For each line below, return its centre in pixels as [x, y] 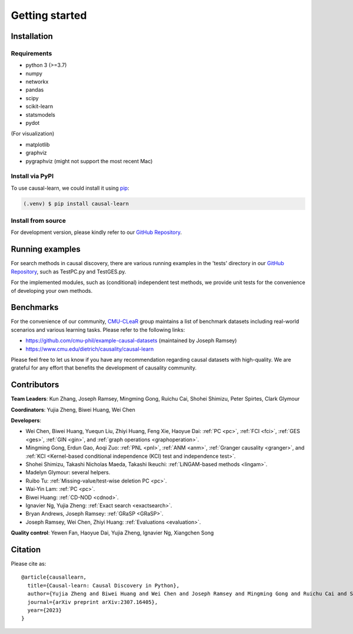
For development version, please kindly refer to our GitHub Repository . [96, 232]
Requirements [31, 53]
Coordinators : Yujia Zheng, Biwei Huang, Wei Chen [73, 410]
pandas [35, 90]
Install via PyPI [32, 176]
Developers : [26, 421]
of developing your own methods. [52, 290]
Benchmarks [35, 307]
